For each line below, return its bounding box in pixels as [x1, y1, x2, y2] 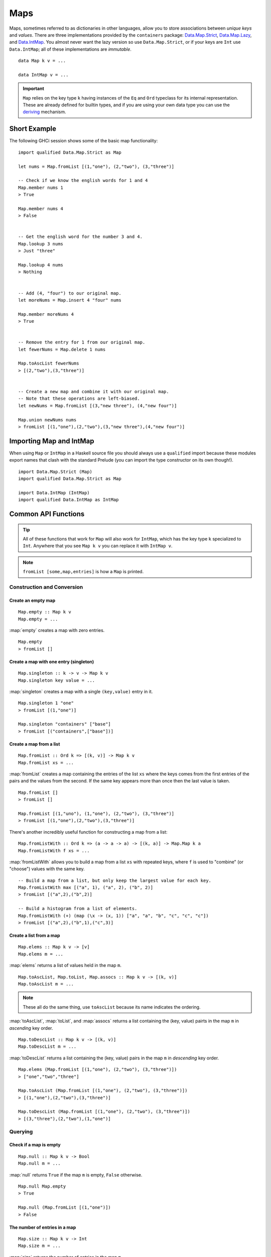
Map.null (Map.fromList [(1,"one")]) [18, 1205, 111, 1210]
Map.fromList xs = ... [18, 760, 74, 765]
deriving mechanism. [23, 109, 66, 115]
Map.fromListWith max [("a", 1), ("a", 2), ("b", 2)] [18, 885, 153, 890]
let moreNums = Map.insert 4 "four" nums [18, 297, 121, 303]
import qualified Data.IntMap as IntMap [18, 497, 119, 503]
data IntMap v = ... [18, 72, 69, 77]
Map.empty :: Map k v [18, 609, 71, 615]
